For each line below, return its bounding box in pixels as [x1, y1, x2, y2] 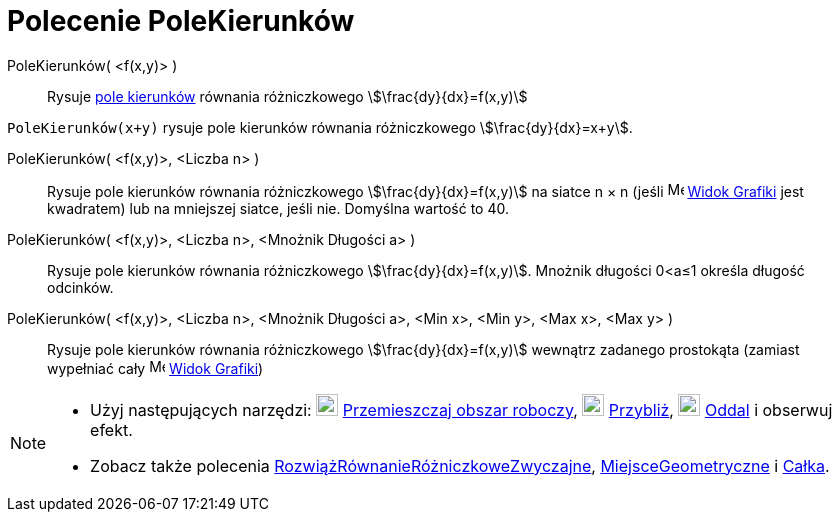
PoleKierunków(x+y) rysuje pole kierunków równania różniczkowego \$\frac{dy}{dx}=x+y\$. [7, 118, 633, 136]
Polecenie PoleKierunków [7, 4, 355, 38]
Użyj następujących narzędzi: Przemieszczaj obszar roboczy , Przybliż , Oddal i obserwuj [90, 399, 833, 420]
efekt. [90, 419, 133, 440]
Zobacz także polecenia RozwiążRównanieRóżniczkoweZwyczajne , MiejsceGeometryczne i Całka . [90, 455, 830, 476]
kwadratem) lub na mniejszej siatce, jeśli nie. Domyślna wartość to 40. [47, 199, 509, 217]
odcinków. [47, 278, 114, 296]
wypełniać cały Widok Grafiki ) [47, 359, 264, 377]
